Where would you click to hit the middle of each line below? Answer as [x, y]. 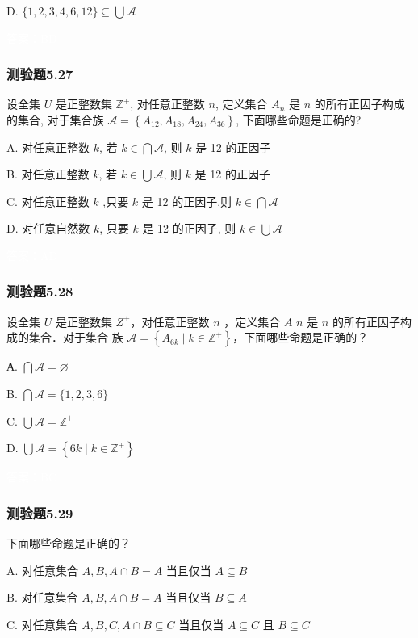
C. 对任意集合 [42, 624]
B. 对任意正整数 [48, 174]
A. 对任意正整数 [48, 147]
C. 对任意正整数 [48, 201]
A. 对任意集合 [43, 570]
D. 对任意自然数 [48, 228]
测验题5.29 [40, 512]
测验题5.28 [40, 291]
